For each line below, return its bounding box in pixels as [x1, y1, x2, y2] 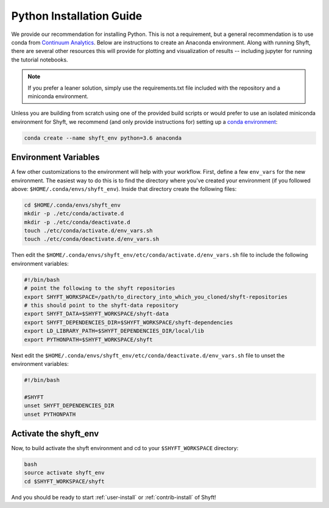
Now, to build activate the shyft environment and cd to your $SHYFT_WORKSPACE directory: [11, 445, 239, 451]
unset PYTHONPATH [24, 410, 76, 418]
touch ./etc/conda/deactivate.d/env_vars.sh [24, 235, 160, 243]
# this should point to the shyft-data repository [24, 302, 179, 309]
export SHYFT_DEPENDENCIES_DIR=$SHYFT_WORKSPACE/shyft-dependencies [24, 319, 233, 326]
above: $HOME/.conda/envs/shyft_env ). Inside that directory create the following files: [11, 185, 237, 192]
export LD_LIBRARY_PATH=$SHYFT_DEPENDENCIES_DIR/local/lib [24, 327, 204, 335]
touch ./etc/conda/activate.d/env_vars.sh [24, 227, 153, 234]
